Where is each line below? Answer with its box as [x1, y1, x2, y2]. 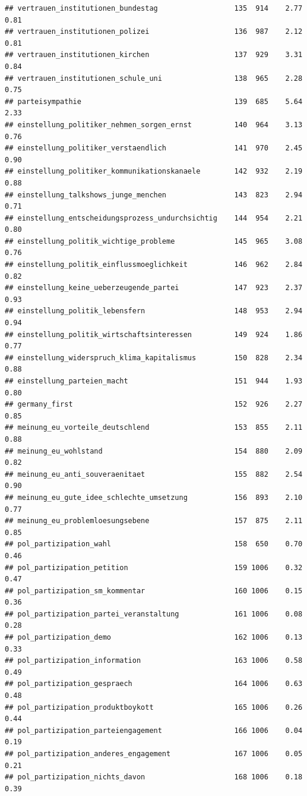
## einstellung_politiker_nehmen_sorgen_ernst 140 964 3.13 [5, 120, 303, 129]
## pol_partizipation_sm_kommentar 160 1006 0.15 [5, 586, 303, 595]
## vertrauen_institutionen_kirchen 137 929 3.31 [5, 51, 303, 59]
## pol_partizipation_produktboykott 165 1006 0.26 [5, 703, 303, 712]
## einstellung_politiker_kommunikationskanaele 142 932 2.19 [5, 167, 303, 176]
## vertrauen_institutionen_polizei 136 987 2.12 [5, 27, 303, 36]
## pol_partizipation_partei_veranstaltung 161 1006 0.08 [5, 609, 303, 618]
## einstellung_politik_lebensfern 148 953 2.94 [5, 307, 303, 316]
